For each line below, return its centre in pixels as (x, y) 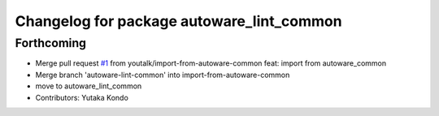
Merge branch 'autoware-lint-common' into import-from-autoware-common (163, 75)
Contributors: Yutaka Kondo (82, 97)
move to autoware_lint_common (89, 86)
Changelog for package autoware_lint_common (178, 21)
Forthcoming (51, 43)
